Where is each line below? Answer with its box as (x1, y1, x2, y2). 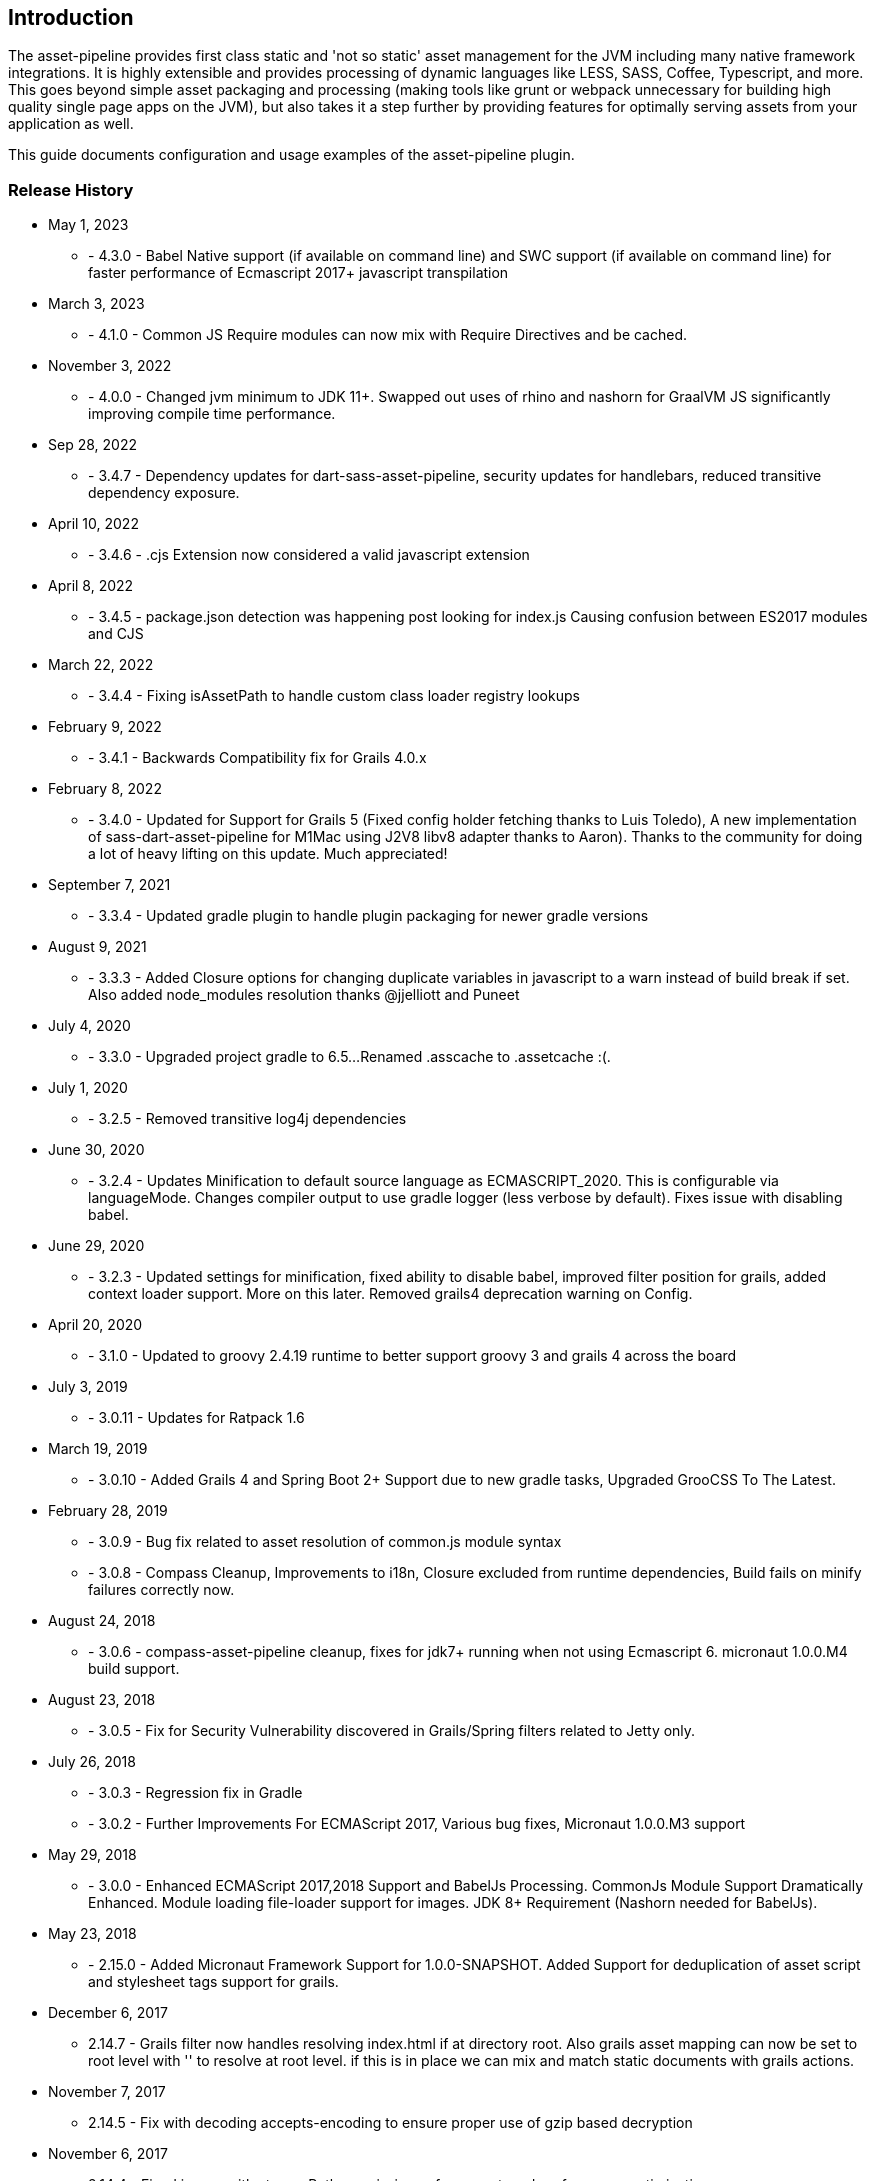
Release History (8, 179, 134, 200)
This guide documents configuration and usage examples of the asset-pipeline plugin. (8, 146, 575, 164)
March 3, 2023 (48, 295, 145, 313)
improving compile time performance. (88, 405, 336, 423)
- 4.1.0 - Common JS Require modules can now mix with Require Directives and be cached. (88, 326, 688, 344)
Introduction (8, 5, 134, 30)
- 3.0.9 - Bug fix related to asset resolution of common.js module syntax (88, 1533, 562, 1551)
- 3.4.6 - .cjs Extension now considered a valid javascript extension (88, 546, 530, 564)
